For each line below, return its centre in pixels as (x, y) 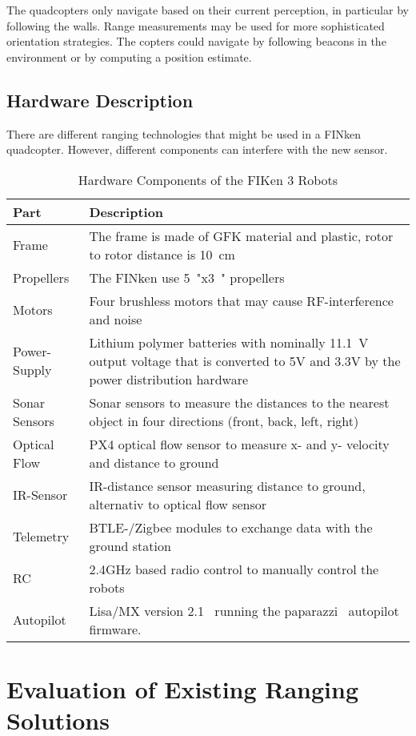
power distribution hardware (169, 379)
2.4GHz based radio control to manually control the (234, 569)
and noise (116, 319)
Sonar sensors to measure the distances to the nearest (239, 402)
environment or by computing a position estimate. (129, 56)
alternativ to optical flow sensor (178, 504)
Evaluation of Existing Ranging (183, 688)
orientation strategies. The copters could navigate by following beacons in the (196, 41)
